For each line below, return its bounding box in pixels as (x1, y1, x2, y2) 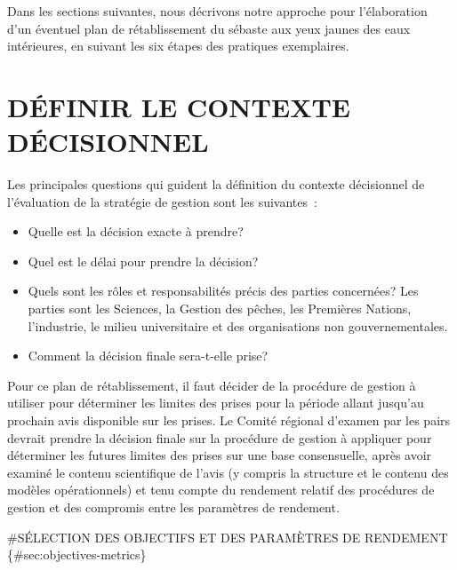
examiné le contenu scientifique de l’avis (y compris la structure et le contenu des (7, 463, 449, 481)
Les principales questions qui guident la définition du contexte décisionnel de (7, 175, 425, 194)
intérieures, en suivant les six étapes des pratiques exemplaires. (7, 36, 349, 55)
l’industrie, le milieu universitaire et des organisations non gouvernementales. (28, 316, 448, 335)
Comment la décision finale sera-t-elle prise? (28, 346, 269, 365)
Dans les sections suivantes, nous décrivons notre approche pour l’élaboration (7, 2, 428, 20)
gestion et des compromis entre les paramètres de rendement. (7, 498, 340, 516)
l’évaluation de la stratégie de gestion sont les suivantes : (7, 192, 317, 210)
